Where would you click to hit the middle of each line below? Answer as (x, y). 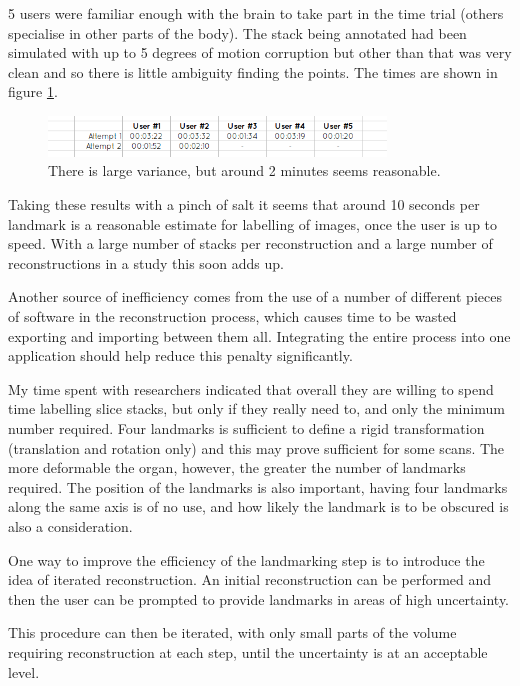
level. (24, 671)
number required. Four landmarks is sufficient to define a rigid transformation (246, 428)
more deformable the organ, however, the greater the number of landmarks (237, 467)
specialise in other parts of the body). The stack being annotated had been (237, 32)
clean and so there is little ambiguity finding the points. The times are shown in (253, 71)
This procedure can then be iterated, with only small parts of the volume (232, 632)
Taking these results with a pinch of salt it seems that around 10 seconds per (244, 204)
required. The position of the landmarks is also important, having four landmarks (258, 486)
